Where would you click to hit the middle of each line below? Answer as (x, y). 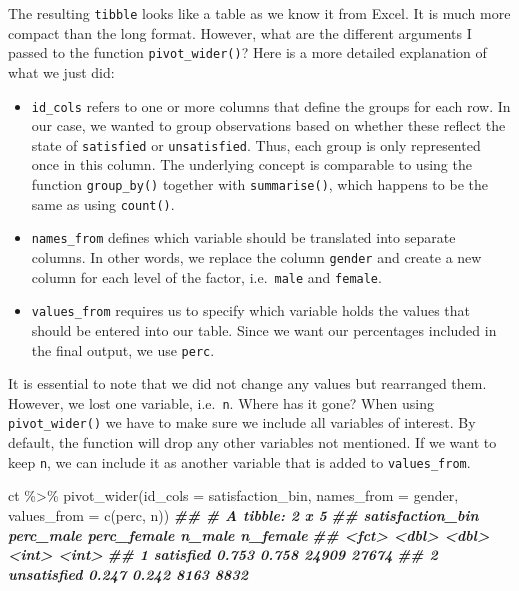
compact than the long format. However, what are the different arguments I (240, 32)
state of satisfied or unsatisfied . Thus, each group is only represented (256, 144)
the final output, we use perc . (123, 349)
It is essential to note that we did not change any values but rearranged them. (247, 383)
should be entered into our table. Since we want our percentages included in (264, 329)
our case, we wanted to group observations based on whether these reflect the (268, 125)
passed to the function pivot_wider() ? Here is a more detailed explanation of (247, 52)
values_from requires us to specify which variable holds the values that (250, 310)
